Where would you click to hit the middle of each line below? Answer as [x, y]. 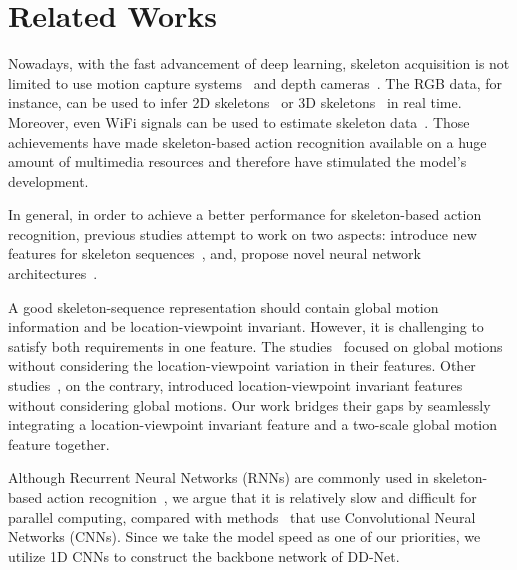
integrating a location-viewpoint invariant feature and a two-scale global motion [253, 424]
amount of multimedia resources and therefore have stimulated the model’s [237, 161]
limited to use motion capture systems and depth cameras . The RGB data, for [255, 82]
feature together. [59, 443]
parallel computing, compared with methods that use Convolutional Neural [242, 516]
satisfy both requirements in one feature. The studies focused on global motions [255, 345]
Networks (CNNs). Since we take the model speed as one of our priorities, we [244, 536]
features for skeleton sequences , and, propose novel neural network [214, 253]
